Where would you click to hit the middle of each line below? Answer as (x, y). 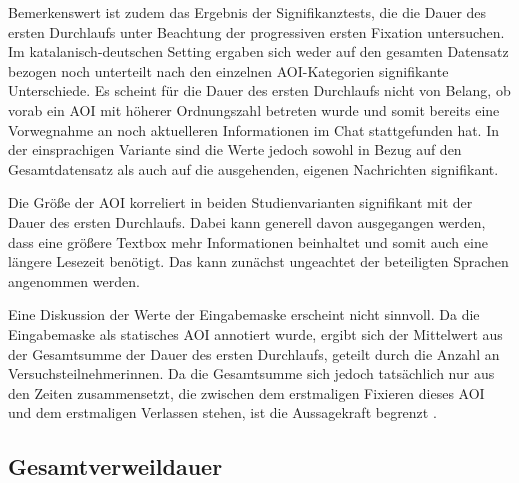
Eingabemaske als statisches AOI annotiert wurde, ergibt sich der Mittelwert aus (255, 333)
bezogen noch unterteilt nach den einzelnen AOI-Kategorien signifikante (228, 70)
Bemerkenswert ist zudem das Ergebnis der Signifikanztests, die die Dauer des (247, 12)
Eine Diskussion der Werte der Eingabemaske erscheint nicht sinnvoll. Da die (244, 314)
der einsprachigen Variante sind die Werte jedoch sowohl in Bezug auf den (235, 149)
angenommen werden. (74, 280)
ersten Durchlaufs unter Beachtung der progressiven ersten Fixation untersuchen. (256, 31)
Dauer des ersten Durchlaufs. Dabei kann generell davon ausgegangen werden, (247, 221)
